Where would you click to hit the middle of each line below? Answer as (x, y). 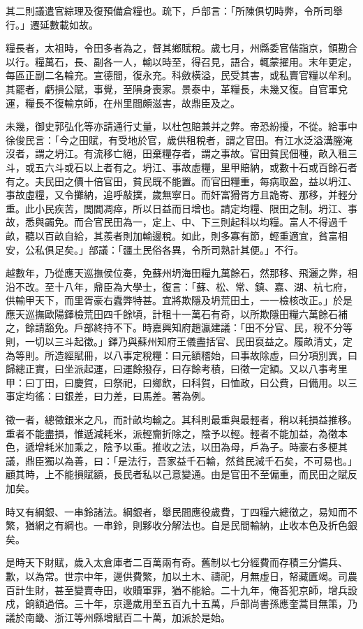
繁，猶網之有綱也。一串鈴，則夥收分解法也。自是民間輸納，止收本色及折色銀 (181, 525)
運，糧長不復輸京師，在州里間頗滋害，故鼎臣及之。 (123, 102)
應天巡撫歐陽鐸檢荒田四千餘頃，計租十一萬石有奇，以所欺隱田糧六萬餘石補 (177, 313)
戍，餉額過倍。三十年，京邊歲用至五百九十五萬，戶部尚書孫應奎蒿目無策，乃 (181, 603)
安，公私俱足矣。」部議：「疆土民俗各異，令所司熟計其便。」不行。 (155, 249)
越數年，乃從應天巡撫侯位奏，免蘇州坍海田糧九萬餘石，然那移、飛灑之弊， (177, 273)
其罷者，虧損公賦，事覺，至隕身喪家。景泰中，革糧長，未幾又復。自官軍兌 (177, 88)
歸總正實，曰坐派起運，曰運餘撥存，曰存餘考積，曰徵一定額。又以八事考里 (177, 369)
